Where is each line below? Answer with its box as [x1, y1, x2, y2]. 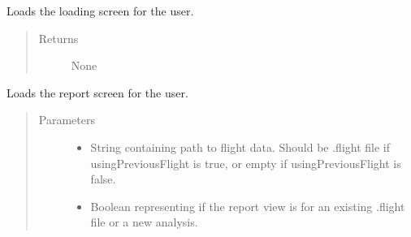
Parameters [38, 111, 95, 128]
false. [90, 170, 116, 187]
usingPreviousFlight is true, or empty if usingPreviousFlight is [90, 154, 401, 171]
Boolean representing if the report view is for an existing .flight [90, 197, 405, 214]
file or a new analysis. [90, 213, 198, 231]
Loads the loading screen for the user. [6, 2, 194, 19]
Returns [38, 29, 79, 46]
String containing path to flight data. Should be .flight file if [90, 138, 391, 155]
